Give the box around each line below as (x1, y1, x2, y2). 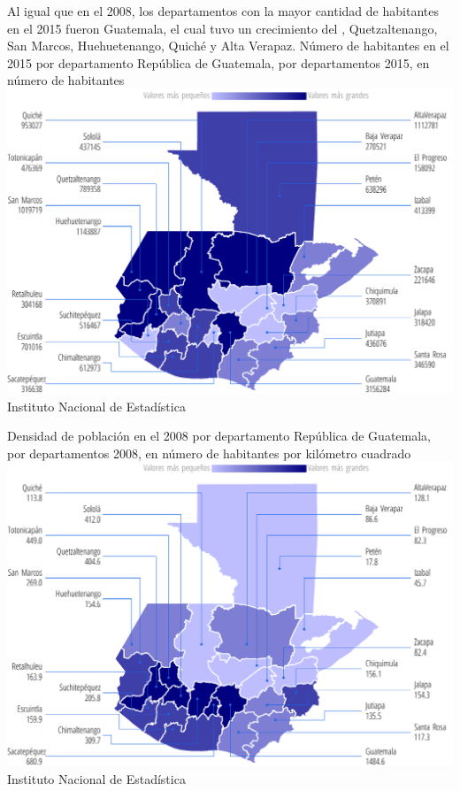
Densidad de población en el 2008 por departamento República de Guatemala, (7, 426, 431, 445)
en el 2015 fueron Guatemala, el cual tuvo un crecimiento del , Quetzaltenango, (7, 19, 438, 37)
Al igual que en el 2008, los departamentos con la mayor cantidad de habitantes (7, 2, 439, 19)
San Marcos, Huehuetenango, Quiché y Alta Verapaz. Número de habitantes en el (7, 36, 449, 55)
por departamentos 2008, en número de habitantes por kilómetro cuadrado (7, 443, 411, 462)
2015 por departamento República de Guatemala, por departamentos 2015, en (7, 53, 430, 72)
